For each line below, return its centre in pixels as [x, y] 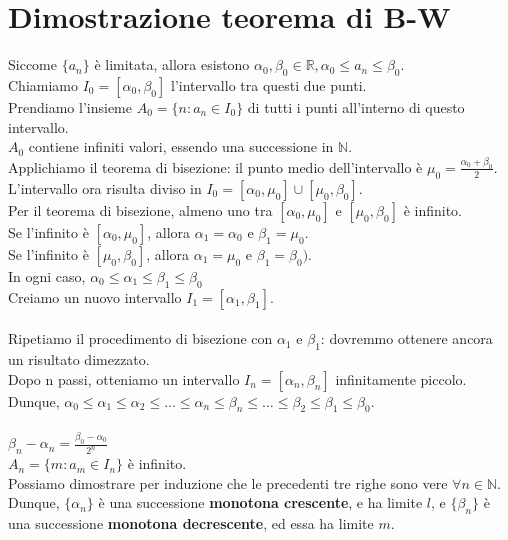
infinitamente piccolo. [401, 378]
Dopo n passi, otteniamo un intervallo [124, 378]
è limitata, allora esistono [172, 64]
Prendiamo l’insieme [70, 106]
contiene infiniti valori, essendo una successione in [181, 146]
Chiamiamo [43, 84]
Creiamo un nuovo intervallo [95, 296]
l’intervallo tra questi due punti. [269, 84]
